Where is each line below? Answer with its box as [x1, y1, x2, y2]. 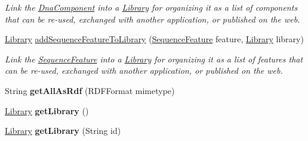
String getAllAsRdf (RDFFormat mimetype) [5, 84, 175, 96]
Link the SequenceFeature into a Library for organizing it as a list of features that [5, 52, 303, 65]
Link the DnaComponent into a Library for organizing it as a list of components [5, 1, 298, 13]
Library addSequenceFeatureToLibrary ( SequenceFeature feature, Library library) [5, 33, 304, 45]
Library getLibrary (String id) [5, 124, 121, 137]
